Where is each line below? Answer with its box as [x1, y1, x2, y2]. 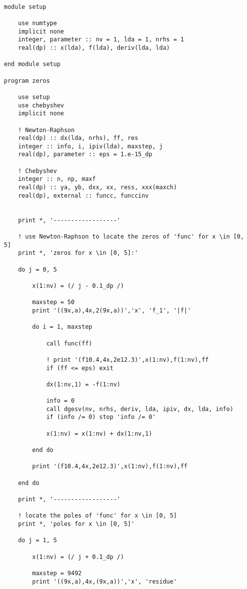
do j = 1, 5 [18, 537, 57, 544]
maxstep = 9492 [32, 569, 82, 577]
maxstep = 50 [32, 299, 75, 306]
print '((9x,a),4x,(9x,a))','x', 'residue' [32, 578, 177, 585]
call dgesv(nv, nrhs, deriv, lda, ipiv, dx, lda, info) [46, 405, 234, 413]
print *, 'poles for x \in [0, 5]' [18, 520, 135, 527]
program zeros [4, 77, 50, 84]
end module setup [4, 61, 61, 68]
